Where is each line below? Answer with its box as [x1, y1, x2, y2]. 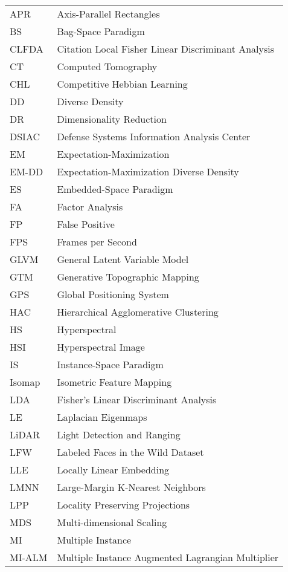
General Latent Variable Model [57, 252, 189, 266]
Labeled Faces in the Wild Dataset [57, 445, 204, 459]
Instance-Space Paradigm [57, 357, 164, 371]
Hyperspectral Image [57, 340, 145, 354]
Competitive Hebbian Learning [57, 77, 188, 91]
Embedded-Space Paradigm [57, 182, 173, 196]
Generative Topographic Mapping [57, 270, 199, 284]
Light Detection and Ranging [57, 427, 181, 441]
